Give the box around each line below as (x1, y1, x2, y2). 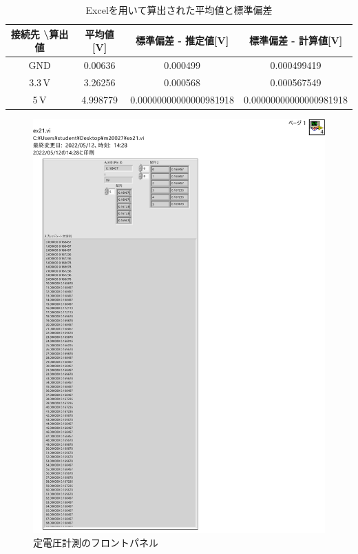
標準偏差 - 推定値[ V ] (136, 33, 229, 48)
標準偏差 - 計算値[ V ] (249, 33, 343, 48)
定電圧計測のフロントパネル (33, 535, 158, 550)
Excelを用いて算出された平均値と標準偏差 (85, 3, 273, 17)
